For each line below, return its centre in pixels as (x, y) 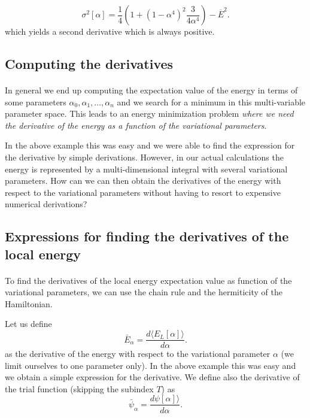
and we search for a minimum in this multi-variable (211, 102)
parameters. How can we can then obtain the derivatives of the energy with (143, 181)
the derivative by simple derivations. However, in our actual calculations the (144, 157)
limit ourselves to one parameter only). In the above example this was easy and (151, 365)
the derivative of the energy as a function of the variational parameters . (136, 125)
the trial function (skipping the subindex (79, 388)
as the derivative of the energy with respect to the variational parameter (138, 354)
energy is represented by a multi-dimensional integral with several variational (146, 169)
